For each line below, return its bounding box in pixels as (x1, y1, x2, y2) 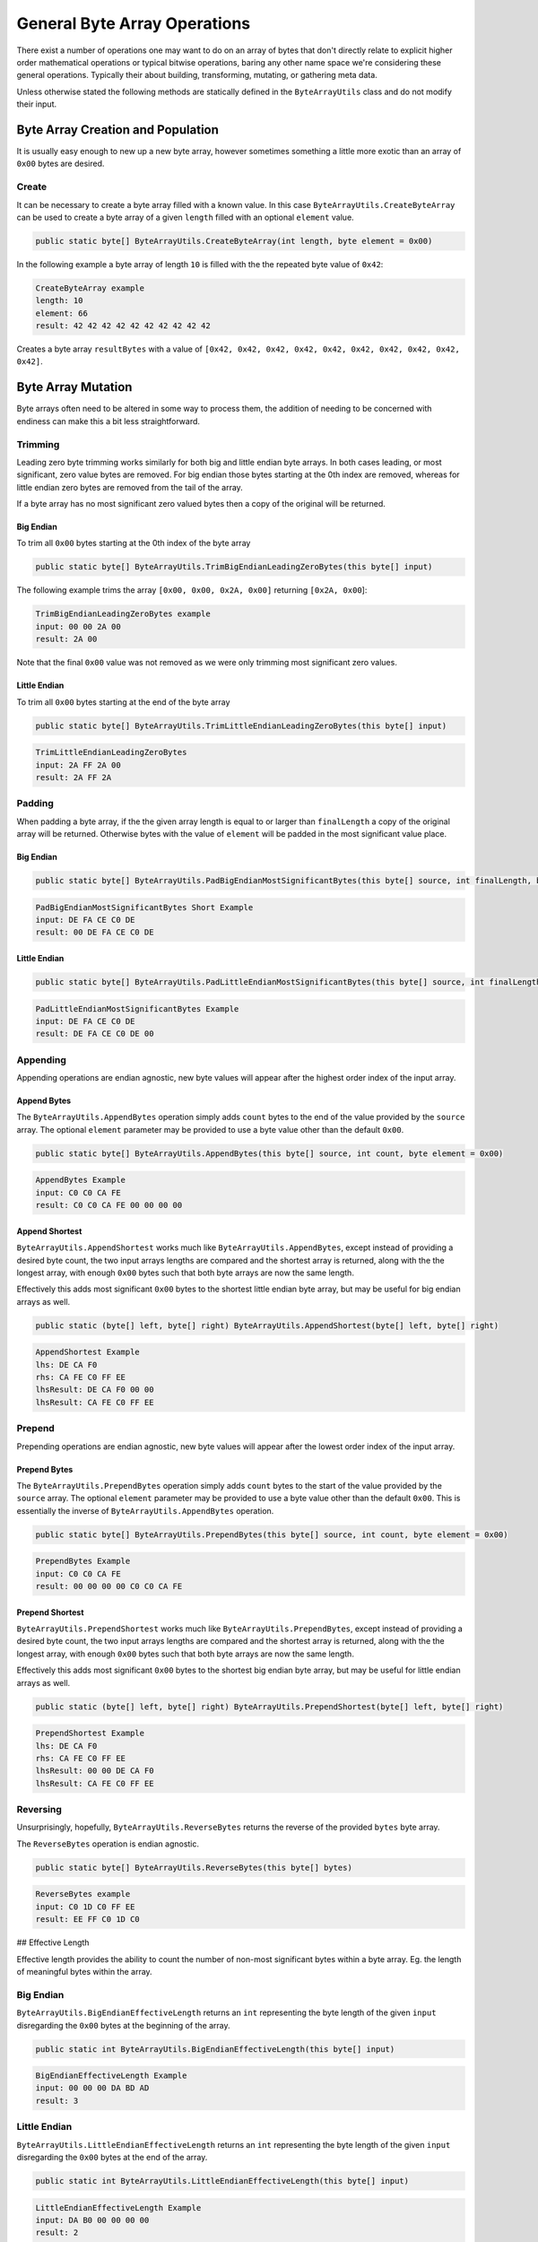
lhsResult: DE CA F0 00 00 (35, 1385, 154, 1395)
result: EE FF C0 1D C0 (35, 1915, 141, 1925)
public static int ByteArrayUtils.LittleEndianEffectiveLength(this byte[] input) (35, 2176, 410, 2186)
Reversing (16, 1803, 63, 1816)
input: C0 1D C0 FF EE (35, 1901, 135, 1912)
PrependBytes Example (35, 1556, 131, 1567)
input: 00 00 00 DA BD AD (35, 2083, 150, 2093)
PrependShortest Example (35, 1728, 145, 1739)
